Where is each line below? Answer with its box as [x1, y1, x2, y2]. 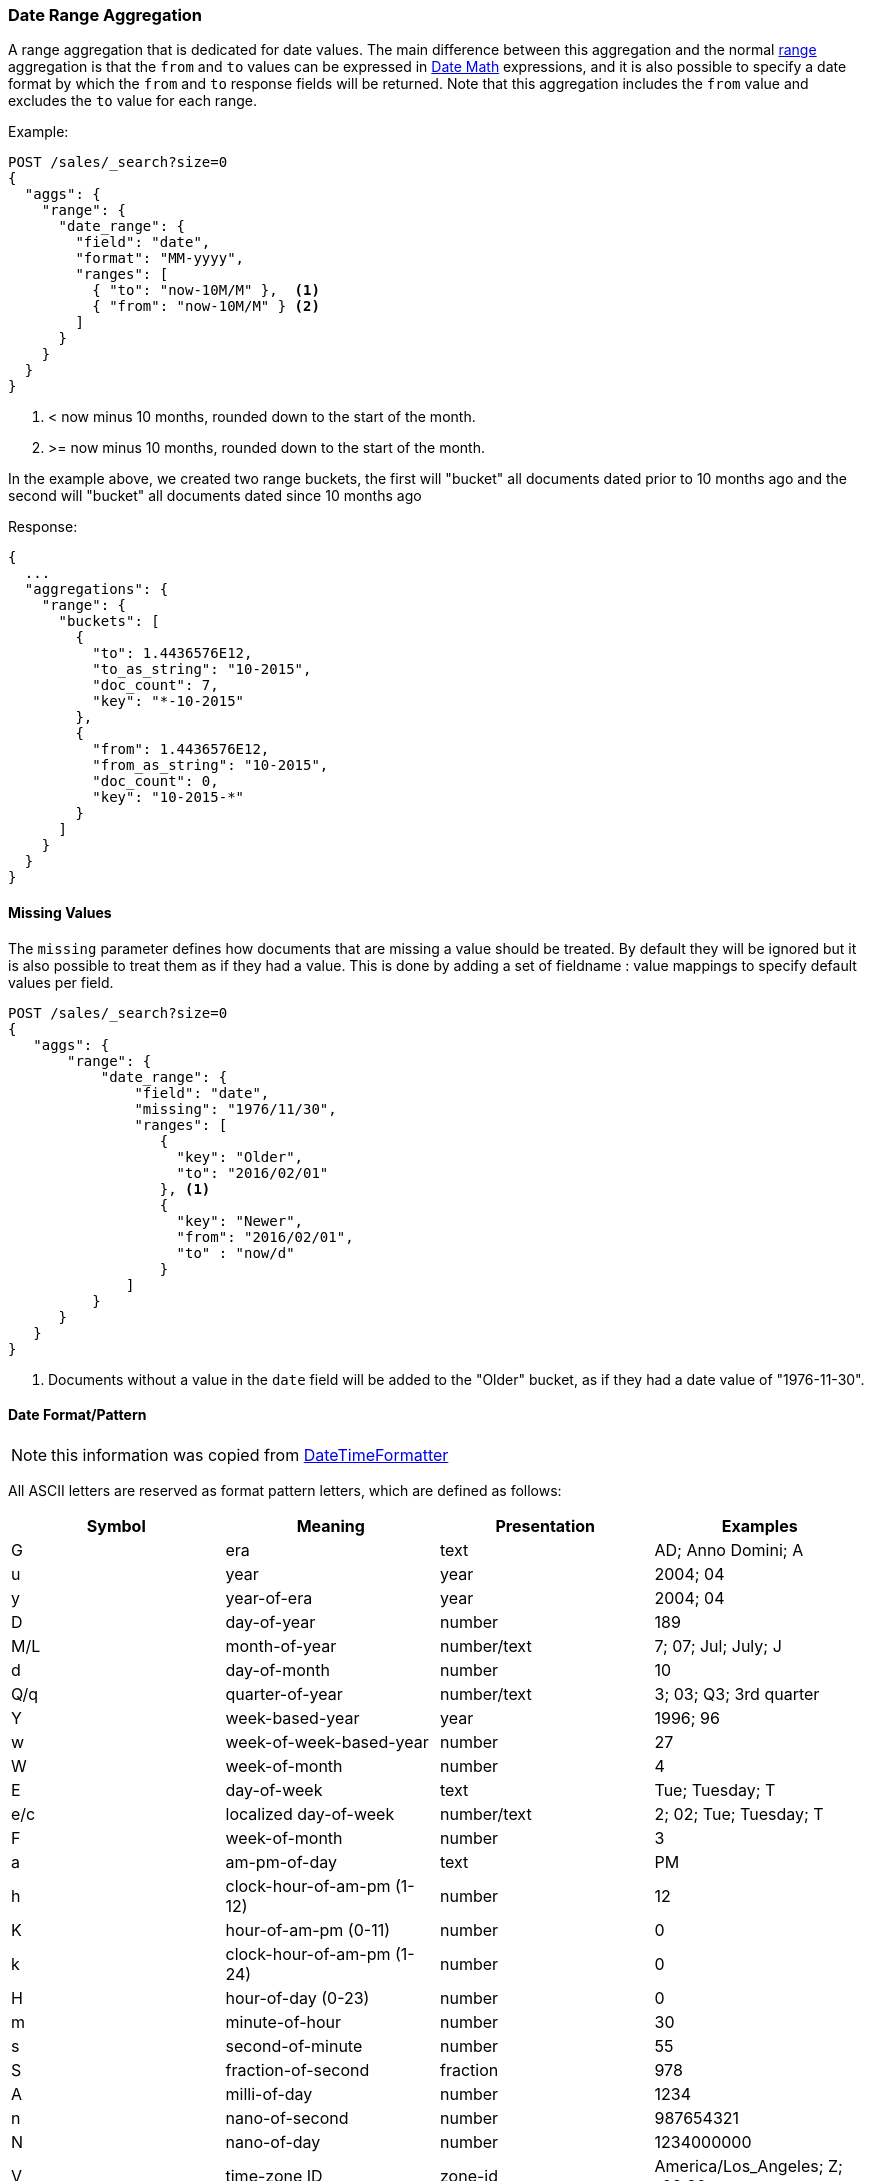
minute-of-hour [225, 2011, 342, 2032]
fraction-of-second [225, 2059, 370, 2080]
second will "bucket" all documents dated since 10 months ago [8, 487, 422, 505]
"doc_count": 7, [92, 677, 219, 694]
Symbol [86, 1515, 146, 1536]
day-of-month [225, 1659, 330, 1680]
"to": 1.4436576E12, [92, 645, 253, 662]
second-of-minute [225, 2035, 363, 2056]
